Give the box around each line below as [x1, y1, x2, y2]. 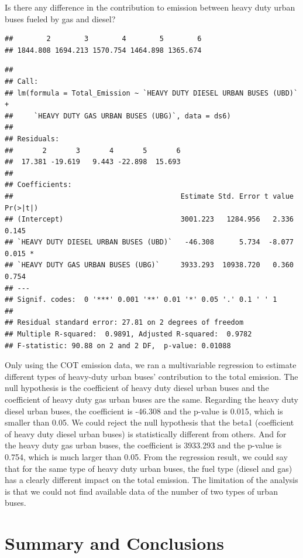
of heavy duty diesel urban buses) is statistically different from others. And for [5, 427, 287, 440]
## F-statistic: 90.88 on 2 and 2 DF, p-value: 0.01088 [5, 341, 231, 350]
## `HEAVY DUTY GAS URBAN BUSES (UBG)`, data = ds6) [5, 111, 231, 120]
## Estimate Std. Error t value [5, 192, 294, 200]
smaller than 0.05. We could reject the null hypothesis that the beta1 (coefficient [5, 416, 294, 428]
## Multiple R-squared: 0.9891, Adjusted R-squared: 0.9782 [5, 330, 252, 339]
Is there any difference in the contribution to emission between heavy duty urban [5, 1, 295, 13]
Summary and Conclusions [5, 531, 224, 555]
